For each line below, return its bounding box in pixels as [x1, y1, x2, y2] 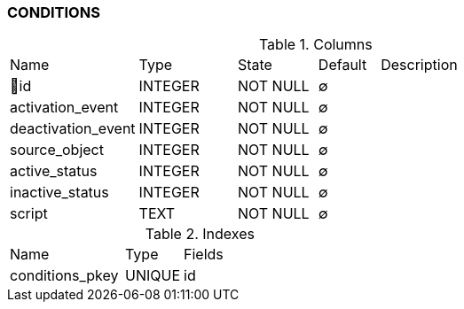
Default [318, 56, 367, 74]
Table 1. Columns [258, 35, 373, 54]
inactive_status [10, 183, 109, 202]
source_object [10, 141, 104, 159]
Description [381, 56, 458, 74]
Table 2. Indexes [145, 225, 255, 243]
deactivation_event [10, 120, 136, 138]
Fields [184, 245, 224, 264]
